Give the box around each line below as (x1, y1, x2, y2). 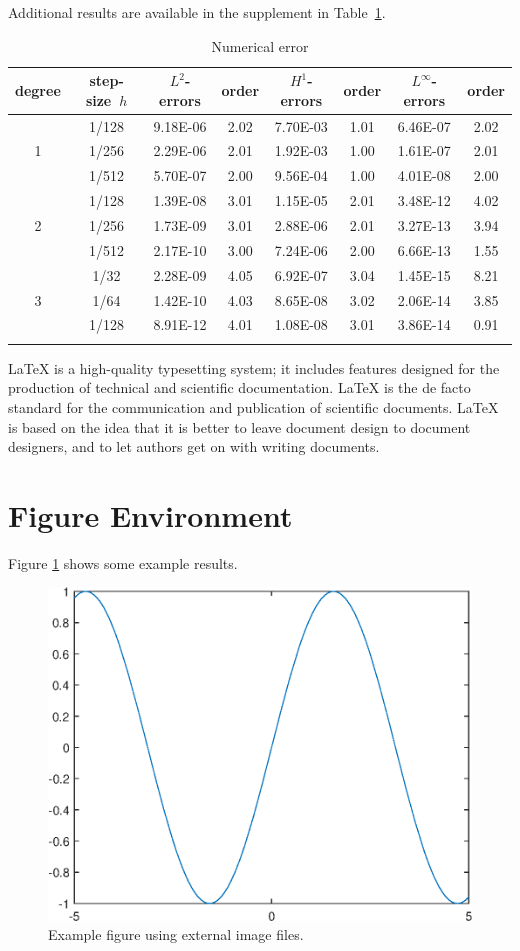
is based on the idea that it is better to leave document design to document (8, 416, 471, 437)
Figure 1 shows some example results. (8, 552, 238, 573)
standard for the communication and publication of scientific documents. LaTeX (8, 396, 499, 417)
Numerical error (211, 35, 309, 56)
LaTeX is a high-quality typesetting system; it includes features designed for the (8, 357, 500, 378)
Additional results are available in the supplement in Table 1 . (8, 2, 386, 22)
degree (15, 79, 61, 100)
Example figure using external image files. (48, 924, 304, 945)
